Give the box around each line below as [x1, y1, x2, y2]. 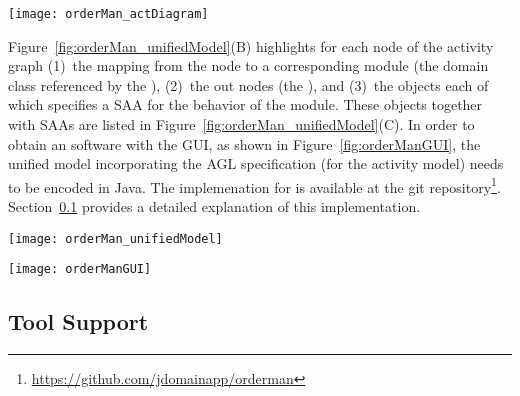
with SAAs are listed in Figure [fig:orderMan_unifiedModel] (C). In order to [8, 114, 475, 135]
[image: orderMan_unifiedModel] [8, 231, 223, 246]
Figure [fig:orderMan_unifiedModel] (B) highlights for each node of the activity [8, 35, 494, 56]
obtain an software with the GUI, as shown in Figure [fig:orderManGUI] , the [8, 133, 481, 154]
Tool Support [8, 306, 149, 337]
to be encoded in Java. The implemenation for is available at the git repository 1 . [8, 173, 501, 197]
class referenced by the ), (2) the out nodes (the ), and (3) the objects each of [8, 74, 489, 95]
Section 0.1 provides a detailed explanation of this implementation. [8, 196, 421, 217]
